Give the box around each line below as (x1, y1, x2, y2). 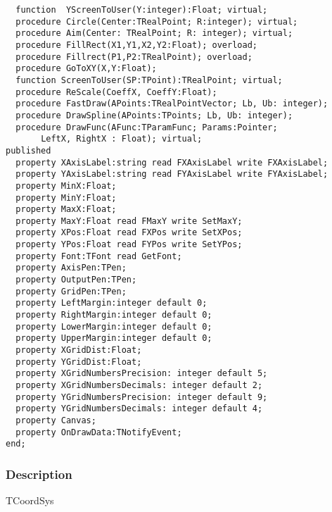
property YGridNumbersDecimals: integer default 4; (15, 404, 263, 414)
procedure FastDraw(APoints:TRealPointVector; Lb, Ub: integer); (15, 99, 328, 109)
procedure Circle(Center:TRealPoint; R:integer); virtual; (15, 16, 298, 27)
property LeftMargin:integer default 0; (15, 298, 207, 308)
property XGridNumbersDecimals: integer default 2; (15, 380, 263, 390)
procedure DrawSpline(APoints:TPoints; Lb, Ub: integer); (15, 110, 293, 120)
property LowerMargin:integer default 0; (15, 321, 212, 332)
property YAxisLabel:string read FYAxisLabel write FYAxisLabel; (15, 169, 328, 180)
